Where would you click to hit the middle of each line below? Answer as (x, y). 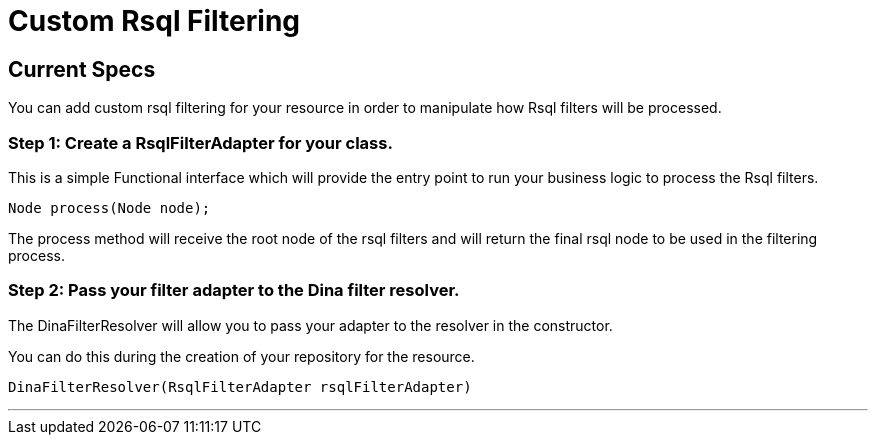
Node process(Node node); (109, 207)
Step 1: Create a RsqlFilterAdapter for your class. (200, 142)
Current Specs (82, 69)
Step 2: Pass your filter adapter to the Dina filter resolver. (234, 290)
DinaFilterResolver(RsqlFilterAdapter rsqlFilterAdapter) (240, 386)
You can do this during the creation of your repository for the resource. (241, 356)
